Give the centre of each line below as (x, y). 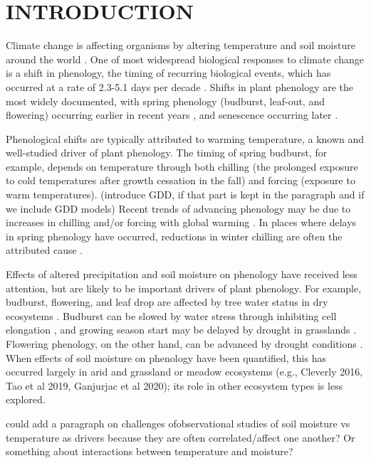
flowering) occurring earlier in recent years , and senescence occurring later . (172, 115)
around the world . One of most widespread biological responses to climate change (185, 59)
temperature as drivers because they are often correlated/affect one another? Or (181, 437)
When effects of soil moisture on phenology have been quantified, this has (166, 357)
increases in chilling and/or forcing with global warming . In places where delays (181, 222)
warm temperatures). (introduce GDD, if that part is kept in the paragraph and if (185, 195)
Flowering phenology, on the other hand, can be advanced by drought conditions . (184, 344)
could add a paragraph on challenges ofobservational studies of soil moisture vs (178, 423)
